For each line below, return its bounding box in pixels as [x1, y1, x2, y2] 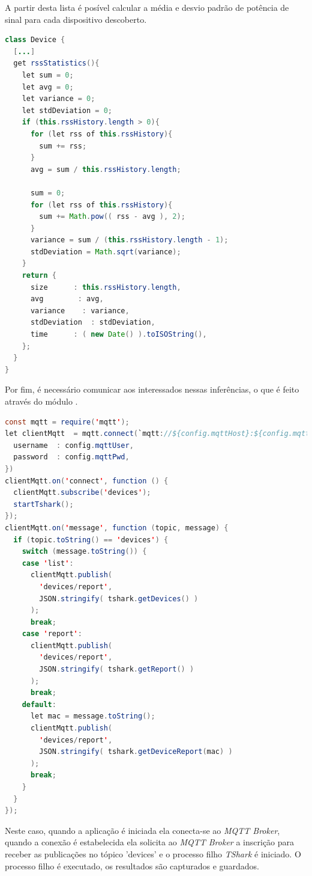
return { [22, 271, 56, 280]
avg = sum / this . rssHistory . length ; [30, 165, 181, 174]
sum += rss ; [39, 141, 87, 150]
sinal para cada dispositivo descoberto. [5, 13, 147, 25]
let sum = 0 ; [22, 70, 74, 79]
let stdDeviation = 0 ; [22, 106, 113, 115]
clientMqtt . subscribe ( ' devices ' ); [13, 488, 151, 497]
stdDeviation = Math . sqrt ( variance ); [30, 247, 181, 256]
